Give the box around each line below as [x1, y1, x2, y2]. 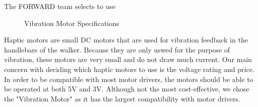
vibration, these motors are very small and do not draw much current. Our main [4, 54, 252, 64]
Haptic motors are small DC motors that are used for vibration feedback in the [4, 34, 248, 45]
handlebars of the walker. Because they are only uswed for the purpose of [4, 44, 230, 54]
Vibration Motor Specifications [24, 17, 119, 28]
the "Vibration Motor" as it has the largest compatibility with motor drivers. [4, 93, 240, 103]
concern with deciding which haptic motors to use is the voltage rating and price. [4, 63, 254, 74]
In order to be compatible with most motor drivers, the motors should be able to [4, 73, 253, 84]
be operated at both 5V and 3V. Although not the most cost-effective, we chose [4, 83, 249, 94]
